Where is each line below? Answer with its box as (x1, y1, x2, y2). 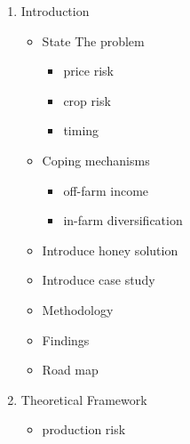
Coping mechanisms (42, 150, 150, 169)
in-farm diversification (63, 211, 183, 230)
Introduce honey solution (42, 240, 178, 259)
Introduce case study (42, 270, 155, 289)
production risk (42, 420, 126, 439)
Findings (42, 330, 90, 349)
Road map (42, 360, 99, 379)
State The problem (42, 31, 145, 50)
